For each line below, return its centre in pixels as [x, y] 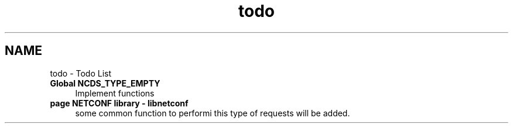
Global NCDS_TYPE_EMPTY [105, 83]
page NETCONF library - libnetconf [119, 103]
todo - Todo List [81, 73]
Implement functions [115, 93]
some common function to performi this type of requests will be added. [213, 113]
